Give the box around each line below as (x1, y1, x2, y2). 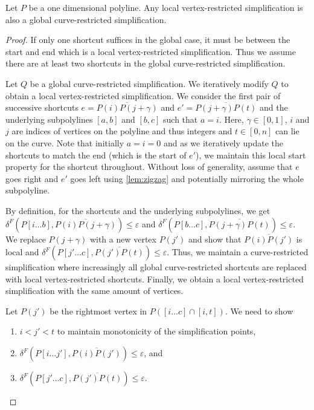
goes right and (5, 172, 59, 184)
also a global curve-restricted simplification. (5, 13, 167, 25)
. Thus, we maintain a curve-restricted (167, 246, 309, 258)
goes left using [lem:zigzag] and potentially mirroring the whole (70, 172, 304, 184)
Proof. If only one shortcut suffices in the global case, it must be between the (5, 33, 290, 46)
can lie (275, 125, 300, 137)
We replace (5, 232, 46, 245)
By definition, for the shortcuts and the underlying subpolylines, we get (5, 204, 271, 216)
